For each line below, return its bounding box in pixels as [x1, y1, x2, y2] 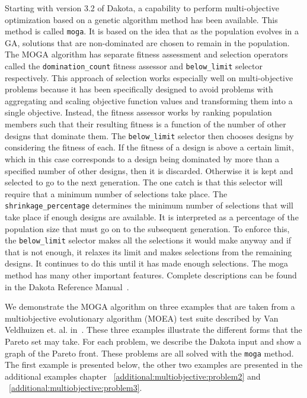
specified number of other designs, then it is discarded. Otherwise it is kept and [5, 164, 293, 176]
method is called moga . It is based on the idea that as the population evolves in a [5, 25, 299, 37]
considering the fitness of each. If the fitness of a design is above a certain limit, [5, 141, 294, 153]
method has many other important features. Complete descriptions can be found [5, 268, 297, 281]
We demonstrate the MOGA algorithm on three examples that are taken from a [5, 300, 295, 313]
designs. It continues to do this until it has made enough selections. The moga [5, 257, 289, 269]
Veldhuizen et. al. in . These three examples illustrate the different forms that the [5, 323, 302, 336]
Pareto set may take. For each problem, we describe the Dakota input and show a [5, 335, 302, 347]
